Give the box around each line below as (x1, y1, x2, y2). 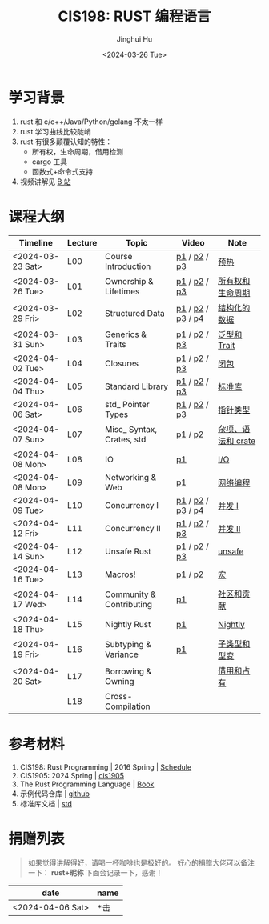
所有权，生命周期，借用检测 (31, 146, 124, 156)
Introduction (105, 261, 151, 272)
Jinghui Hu (116, 34, 153, 44)
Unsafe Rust (105, 546, 151, 557)
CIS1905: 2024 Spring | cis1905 (19, 770, 124, 780)
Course (105, 250, 133, 262)
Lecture (66, 237, 98, 248)
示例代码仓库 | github (19, 789, 90, 798)
